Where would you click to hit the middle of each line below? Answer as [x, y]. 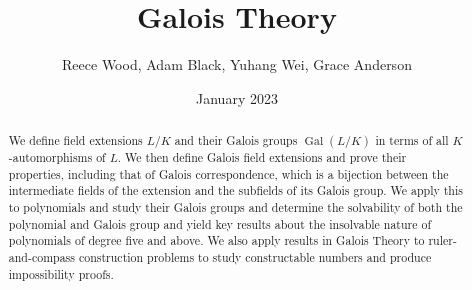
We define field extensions [75, 140]
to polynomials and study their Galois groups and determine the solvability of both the [235, 207]
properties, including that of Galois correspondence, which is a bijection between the [228, 173]
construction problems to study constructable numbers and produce [255, 257]
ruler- [442, 240]
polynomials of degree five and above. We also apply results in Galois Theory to [216, 240]
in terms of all [412, 140]
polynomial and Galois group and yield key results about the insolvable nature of [220, 223]
